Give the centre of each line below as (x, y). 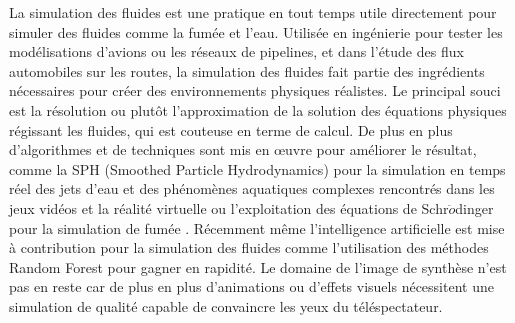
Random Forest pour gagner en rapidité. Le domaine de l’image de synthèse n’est (258, 266)
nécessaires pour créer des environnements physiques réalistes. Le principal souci (255, 90)
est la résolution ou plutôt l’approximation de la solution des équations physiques (258, 109)
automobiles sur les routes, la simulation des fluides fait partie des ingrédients (247, 70)
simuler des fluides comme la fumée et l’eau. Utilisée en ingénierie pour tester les (256, 31)
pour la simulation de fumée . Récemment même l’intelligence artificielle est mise (257, 227)
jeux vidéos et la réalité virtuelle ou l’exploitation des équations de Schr (229, 207)
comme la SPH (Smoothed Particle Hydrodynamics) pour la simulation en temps (257, 168)
